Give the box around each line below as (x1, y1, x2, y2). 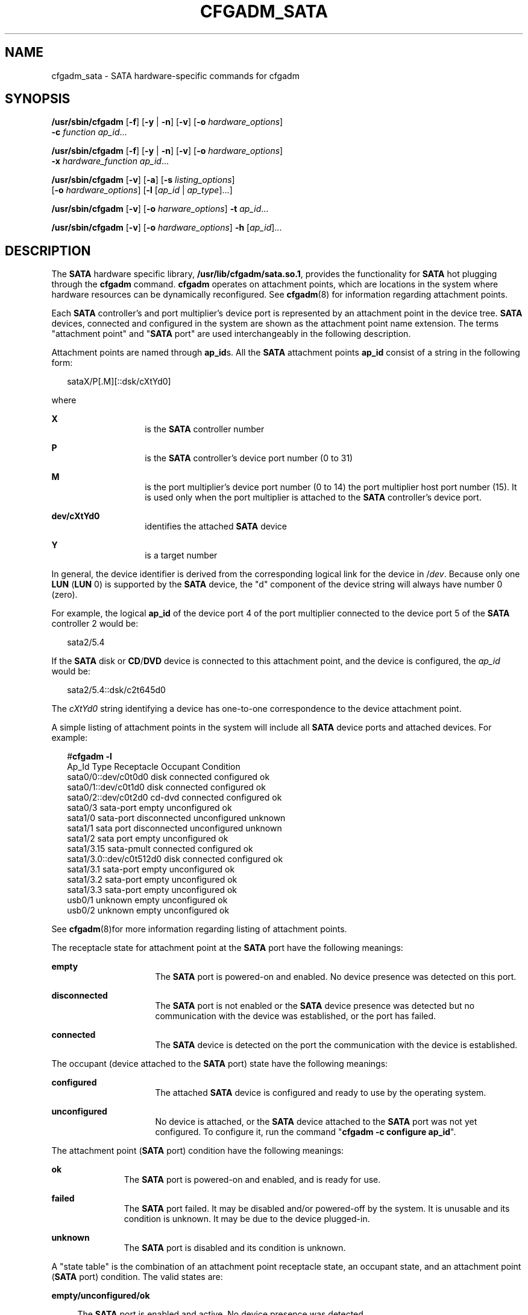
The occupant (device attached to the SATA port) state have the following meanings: (51, 1058, 388, 1069)
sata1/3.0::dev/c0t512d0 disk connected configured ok (67, 854, 283, 865)
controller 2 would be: (51, 618, 139, 629)
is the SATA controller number (145, 424, 265, 435)
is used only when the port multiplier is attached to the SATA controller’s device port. (145, 492, 482, 503)
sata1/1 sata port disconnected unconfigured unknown (67, 823, 282, 834)
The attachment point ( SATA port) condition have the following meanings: (51, 1145, 344, 1156)
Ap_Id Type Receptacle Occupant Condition (67, 761, 240, 772)
